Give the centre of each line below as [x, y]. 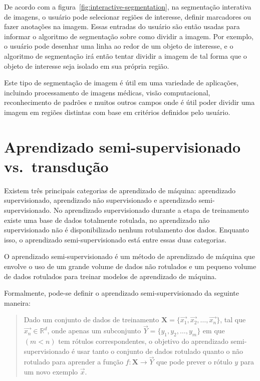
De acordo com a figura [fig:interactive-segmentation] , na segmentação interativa [128, 7]
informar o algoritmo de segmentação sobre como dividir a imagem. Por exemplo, [129, 36]
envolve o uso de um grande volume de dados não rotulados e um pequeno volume [130, 266]
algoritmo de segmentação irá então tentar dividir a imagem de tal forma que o [125, 55]
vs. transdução [56, 166]
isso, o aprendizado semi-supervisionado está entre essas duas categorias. [115, 239]
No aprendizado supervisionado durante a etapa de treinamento [151, 210]
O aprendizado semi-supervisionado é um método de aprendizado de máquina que [129, 256]
